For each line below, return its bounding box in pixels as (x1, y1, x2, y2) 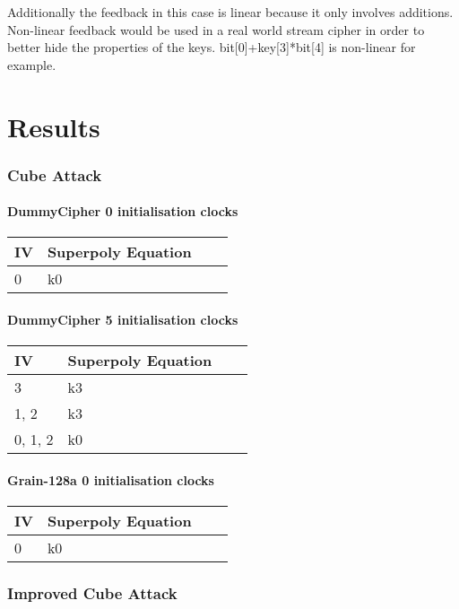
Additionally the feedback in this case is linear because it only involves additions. (7, 3, 454, 21)
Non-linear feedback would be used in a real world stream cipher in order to (7, 20, 425, 39)
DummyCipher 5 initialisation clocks (7, 309, 238, 328)
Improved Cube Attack (7, 581, 178, 604)
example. (7, 55, 56, 74)
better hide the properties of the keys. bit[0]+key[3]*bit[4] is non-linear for (7, 38, 416, 57)
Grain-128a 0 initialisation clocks (7, 470, 214, 489)
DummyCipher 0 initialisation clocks (7, 202, 238, 221)
